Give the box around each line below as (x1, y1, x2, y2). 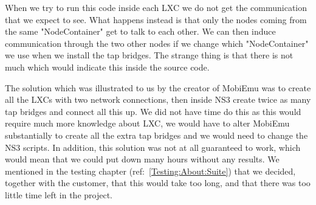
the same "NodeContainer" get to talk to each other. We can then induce (5, 25, 276, 38)
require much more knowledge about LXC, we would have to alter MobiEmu (5, 117, 290, 130)
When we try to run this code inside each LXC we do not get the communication (5, 1, 307, 13)
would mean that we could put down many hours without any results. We (5, 153, 280, 165)
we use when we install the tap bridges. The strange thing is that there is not (5, 49, 294, 61)
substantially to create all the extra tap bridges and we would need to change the (5, 128, 308, 141)
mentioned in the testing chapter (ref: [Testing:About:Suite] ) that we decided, (5, 164, 296, 177)
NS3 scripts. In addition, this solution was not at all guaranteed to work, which (5, 141, 301, 153)
